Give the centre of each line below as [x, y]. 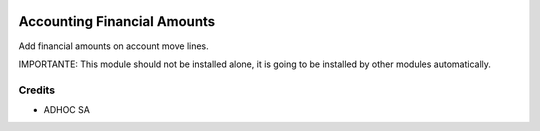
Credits [36, 90]
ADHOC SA [66, 110]
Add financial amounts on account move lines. [113, 46]
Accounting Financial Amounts [117, 21]
